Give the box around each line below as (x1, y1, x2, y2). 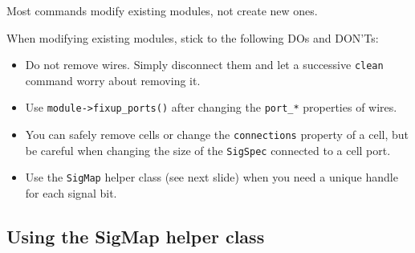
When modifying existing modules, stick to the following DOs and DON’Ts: (6, 29, 379, 46)
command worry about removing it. (25, 71, 201, 88)
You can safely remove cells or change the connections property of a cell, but (25, 126, 409, 143)
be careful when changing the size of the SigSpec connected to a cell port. (25, 141, 391, 158)
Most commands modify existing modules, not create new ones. (6, 2, 318, 18)
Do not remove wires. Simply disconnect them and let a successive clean (25, 56, 384, 73)
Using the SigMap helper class (6, 224, 265, 249)
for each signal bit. (25, 185, 117, 202)
